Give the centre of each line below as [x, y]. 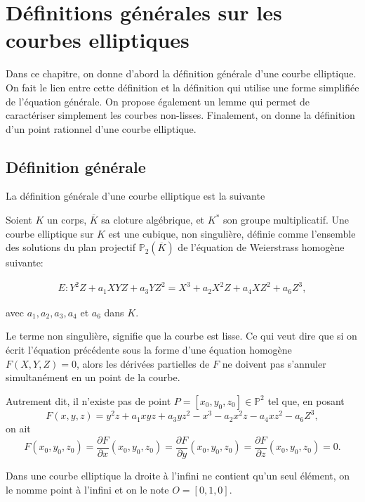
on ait [18, 429]
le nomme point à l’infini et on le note [87, 489]
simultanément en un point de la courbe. [93, 377]
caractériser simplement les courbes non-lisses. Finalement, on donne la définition [180, 115]
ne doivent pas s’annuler [274, 363]
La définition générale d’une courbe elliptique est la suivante [135, 196]
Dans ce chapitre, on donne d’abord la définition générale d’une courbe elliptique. [181, 73]
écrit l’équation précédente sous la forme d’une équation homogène [149, 350]
